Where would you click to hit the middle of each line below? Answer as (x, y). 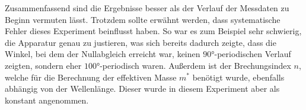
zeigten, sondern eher (43, 65)
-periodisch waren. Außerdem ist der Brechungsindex (195, 65)
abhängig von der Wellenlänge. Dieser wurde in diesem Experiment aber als (142, 89)
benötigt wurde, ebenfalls (238, 77)
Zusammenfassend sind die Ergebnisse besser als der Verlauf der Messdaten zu (147, 8)
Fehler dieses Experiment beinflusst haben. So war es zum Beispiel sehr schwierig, (153, 31)
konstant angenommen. (47, 100)
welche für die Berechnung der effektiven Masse (91, 77)
